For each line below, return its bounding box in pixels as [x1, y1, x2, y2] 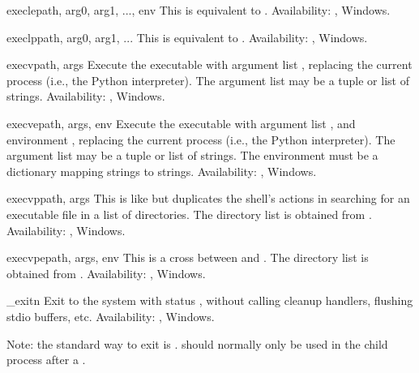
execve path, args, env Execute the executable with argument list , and [6, 114, 356, 131]
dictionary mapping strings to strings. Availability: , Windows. [6, 162, 317, 179]
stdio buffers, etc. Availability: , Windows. [6, 307, 215, 324]
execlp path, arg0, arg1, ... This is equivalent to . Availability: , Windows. [6, 28, 368, 45]
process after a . [6, 351, 86, 368]
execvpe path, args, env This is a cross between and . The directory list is [6, 249, 369, 266]
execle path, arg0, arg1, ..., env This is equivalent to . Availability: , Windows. [6, 2, 391, 18]
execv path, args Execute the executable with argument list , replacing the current [6, 56, 413, 73]
